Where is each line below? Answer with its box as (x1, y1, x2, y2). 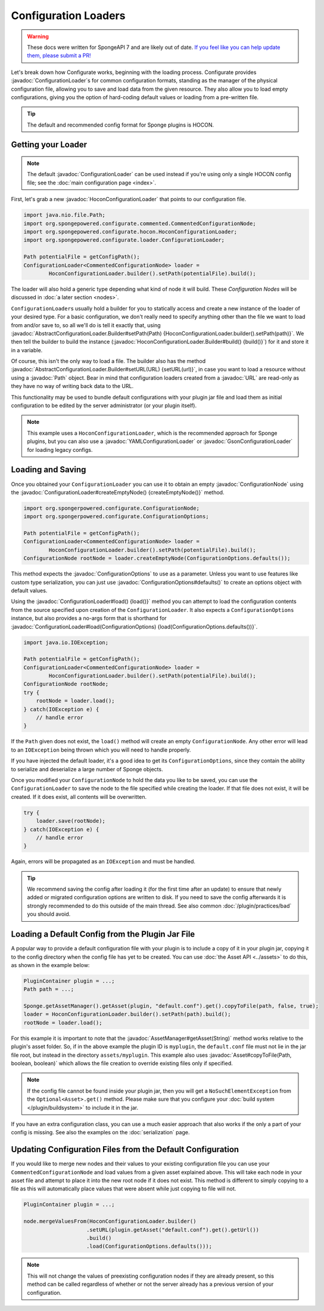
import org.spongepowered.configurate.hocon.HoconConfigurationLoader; (23, 229, 238, 235)
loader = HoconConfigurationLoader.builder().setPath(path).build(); (23, 1011, 231, 1018)
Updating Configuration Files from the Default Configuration (11, 1144, 239, 1155)
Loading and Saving (11, 464, 86, 475)
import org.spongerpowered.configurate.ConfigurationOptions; (23, 513, 209, 520)
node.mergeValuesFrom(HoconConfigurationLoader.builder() (23, 1218, 197, 1225)
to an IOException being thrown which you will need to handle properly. (11, 746, 191, 753)
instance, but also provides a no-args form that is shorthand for (11, 615, 167, 622)
